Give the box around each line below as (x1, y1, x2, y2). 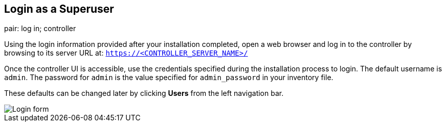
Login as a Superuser (4, 3, 114, 15)
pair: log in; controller (4, 24, 76, 33)
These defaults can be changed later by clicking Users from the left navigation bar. (4, 89, 284, 98)
